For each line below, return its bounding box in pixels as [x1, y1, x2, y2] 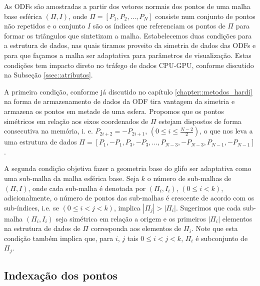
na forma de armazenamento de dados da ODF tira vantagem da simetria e [4, 96, 235, 106]
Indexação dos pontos [4, 267, 118, 283]
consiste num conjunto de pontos [155, 10, 255, 21]
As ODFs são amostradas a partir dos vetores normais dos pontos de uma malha [4, 1, 250, 11]
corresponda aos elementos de [90, 223, 181, 233]
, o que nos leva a [199, 125, 253, 136]
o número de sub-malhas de [147, 172, 231, 183]
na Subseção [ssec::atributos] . [4, 69, 93, 80]
